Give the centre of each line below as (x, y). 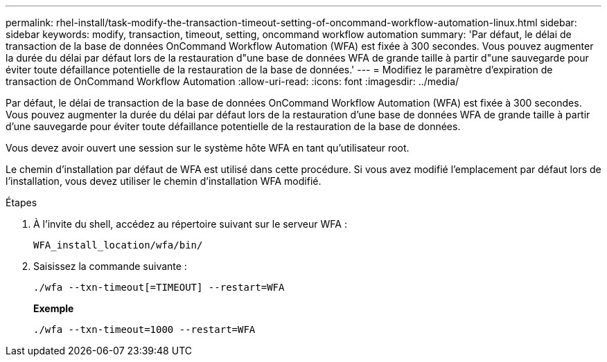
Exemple (54, 308)
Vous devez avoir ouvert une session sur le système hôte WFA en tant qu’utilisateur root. (208, 148)
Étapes (21, 202)
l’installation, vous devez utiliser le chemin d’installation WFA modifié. (164, 181)
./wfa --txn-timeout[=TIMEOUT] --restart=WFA (159, 287)
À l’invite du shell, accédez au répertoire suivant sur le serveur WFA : (190, 224)
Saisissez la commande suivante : (110, 266)
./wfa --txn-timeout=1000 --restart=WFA (144, 329)
